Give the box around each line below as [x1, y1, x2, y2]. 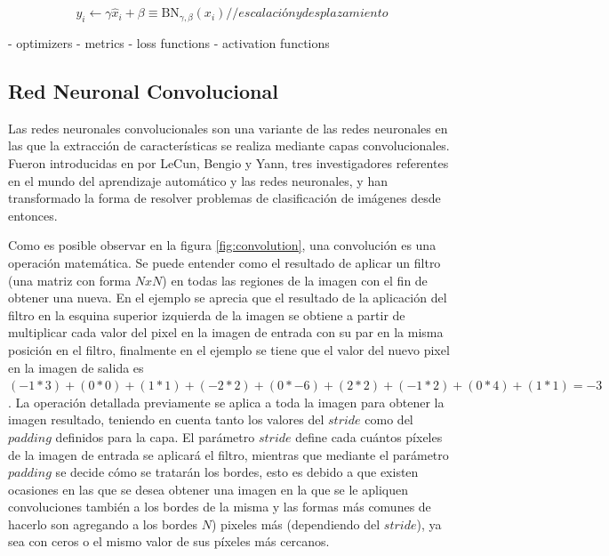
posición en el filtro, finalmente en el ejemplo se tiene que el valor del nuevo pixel [8, 340, 450, 359]
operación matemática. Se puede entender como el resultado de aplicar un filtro [8, 253, 441, 271]
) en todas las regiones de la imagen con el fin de [162, 270, 428, 289]
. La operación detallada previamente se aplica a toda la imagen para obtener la [8, 392, 445, 411]
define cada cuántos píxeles [295, 427, 443, 446]
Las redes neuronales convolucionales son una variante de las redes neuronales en [8, 118, 448, 137]
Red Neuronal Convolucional [8, 77, 278, 104]
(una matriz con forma [8, 270, 132, 289]
